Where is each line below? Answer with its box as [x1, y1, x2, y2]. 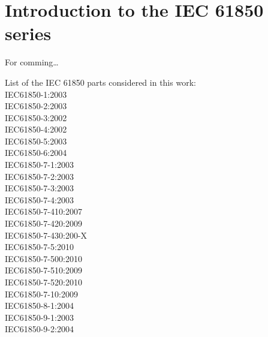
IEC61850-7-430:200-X [5, 228, 88, 241]
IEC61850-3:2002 [5, 111, 67, 124]
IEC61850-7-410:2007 [5, 205, 82, 218]
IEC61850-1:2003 [5, 88, 67, 100]
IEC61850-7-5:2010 [5, 240, 74, 253]
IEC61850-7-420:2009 [5, 217, 82, 230]
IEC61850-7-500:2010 [5, 252, 82, 264]
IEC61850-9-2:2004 [5, 323, 74, 335]
